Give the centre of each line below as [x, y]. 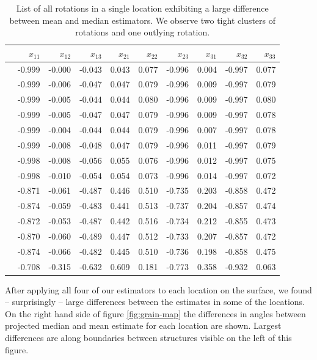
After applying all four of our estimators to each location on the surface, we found [158, 289]
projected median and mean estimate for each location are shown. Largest [143, 325]
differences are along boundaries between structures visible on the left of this [148, 338]
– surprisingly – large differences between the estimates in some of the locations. [155, 302]
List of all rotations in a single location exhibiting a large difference [142, 8]
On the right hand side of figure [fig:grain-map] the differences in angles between [155, 313]
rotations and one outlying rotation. [143, 32]
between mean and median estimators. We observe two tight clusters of [143, 20]
